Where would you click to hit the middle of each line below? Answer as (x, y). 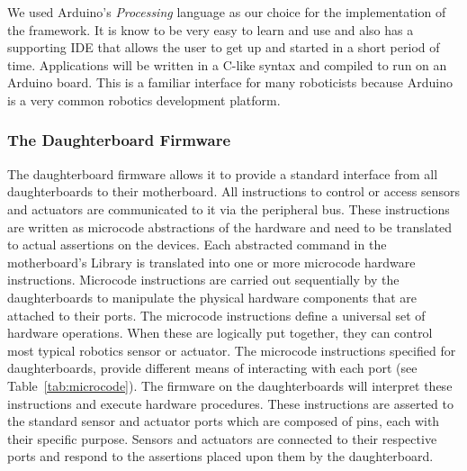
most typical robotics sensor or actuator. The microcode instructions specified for (232, 350)
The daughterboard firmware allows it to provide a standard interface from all (223, 173)
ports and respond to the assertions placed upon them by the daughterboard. (220, 456)
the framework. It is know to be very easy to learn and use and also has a (211, 29)
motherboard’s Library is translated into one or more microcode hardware (211, 262)
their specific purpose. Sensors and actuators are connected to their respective (222, 438)
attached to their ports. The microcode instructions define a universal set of (216, 315)
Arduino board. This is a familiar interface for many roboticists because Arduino (230, 82)
